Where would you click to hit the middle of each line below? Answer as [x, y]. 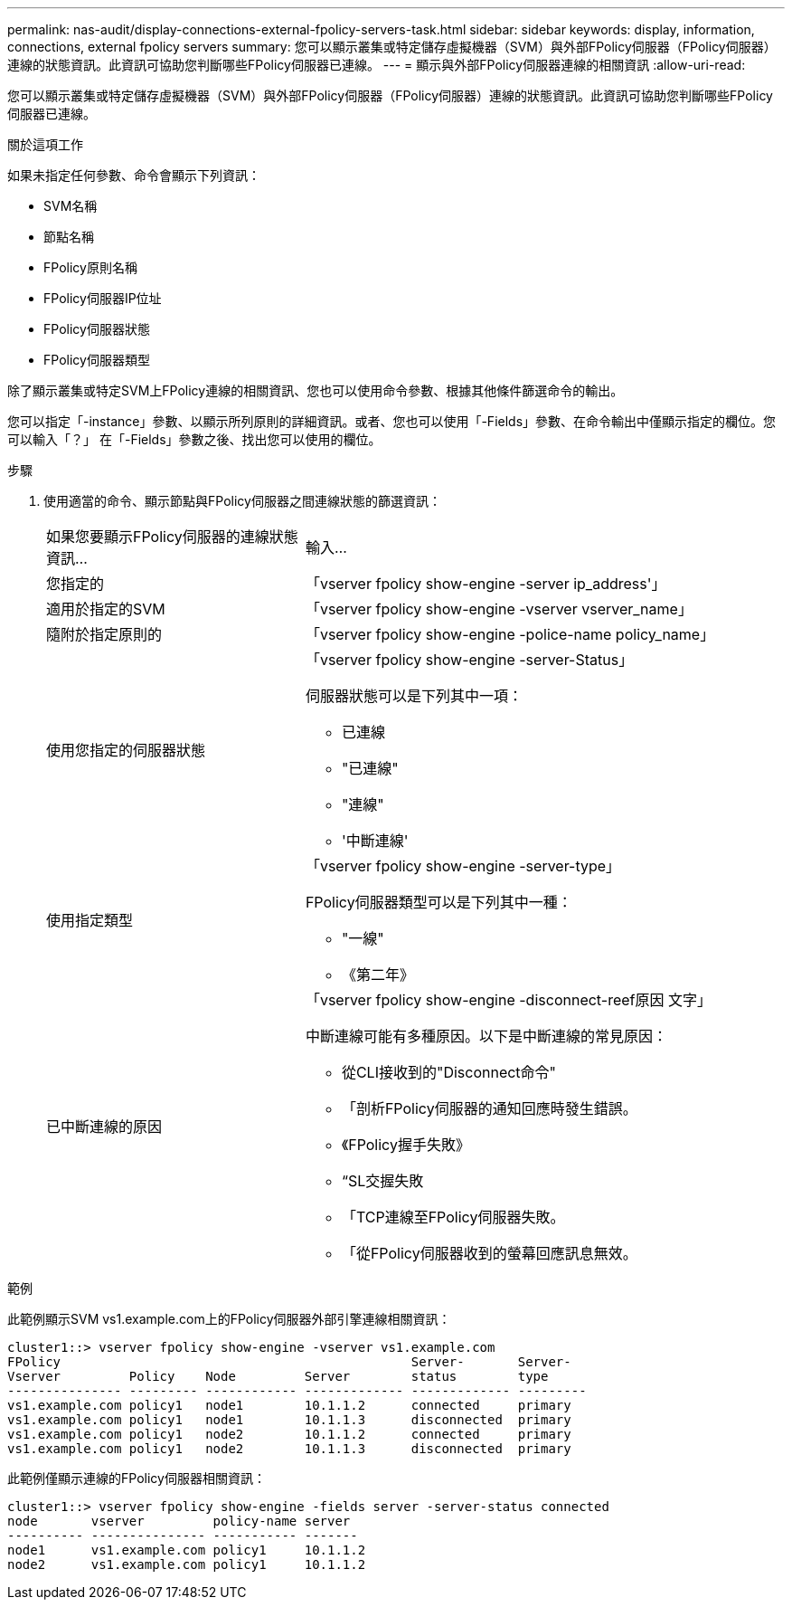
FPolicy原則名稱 [90, 267]
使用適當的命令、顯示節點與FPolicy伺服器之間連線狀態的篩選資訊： [242, 501]
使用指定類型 [90, 920]
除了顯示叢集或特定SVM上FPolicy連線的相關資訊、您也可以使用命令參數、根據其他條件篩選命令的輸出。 [316, 390]
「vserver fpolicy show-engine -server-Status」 [469, 660]
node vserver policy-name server [179, 1521]
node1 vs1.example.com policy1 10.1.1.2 [187, 1550]
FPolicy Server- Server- [289, 1362]
